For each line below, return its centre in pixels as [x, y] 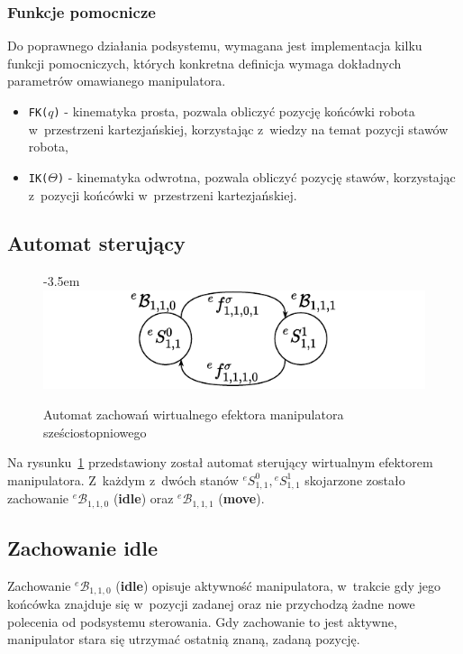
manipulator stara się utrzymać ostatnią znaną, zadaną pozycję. [184, 639]
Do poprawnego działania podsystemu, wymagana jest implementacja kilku [215, 46]
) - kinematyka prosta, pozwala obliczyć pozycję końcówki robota [234, 111]
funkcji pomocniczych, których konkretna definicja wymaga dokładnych [204, 63]
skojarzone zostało [355, 479]
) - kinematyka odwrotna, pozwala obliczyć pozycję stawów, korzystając [256, 176]
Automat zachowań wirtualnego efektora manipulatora [194, 414]
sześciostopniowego [95, 432]
